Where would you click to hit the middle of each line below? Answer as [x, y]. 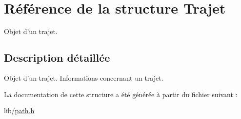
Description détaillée [57, 58]
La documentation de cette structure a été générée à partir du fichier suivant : [121, 94]
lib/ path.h [19, 110]
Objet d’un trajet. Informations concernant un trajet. [84, 77]
